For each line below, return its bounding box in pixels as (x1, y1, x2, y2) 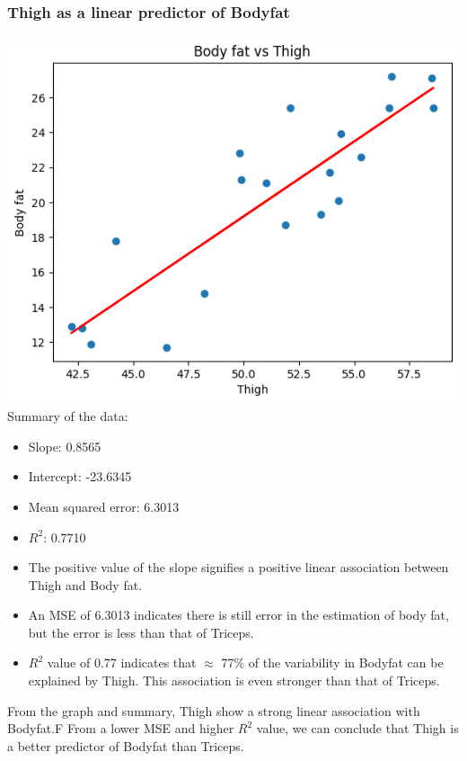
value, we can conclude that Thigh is (256, 719, 459, 738)
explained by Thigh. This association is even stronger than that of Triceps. (28, 671, 440, 690)
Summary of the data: (7, 407, 128, 425)
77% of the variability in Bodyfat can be (221, 653, 444, 672)
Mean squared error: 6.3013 (28, 497, 180, 515)
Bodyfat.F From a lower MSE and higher (7, 719, 234, 738)
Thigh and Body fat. (28, 575, 143, 594)
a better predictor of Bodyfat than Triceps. (7, 736, 244, 755)
